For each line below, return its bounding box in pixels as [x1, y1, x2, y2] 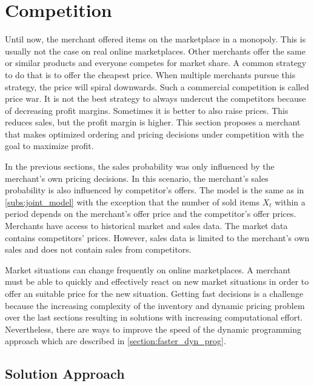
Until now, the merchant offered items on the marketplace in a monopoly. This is [5, 33, 306, 45]
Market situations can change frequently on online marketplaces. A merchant [5, 263, 291, 276]
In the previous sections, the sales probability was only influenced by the [5, 160, 275, 173]
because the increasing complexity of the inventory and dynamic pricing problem [5, 299, 305, 311]
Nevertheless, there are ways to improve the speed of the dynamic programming [5, 322, 301, 335]
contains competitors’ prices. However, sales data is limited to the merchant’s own [5, 231, 310, 244]
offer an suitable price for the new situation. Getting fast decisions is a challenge [5, 287, 304, 299]
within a [275, 195, 306, 208]
